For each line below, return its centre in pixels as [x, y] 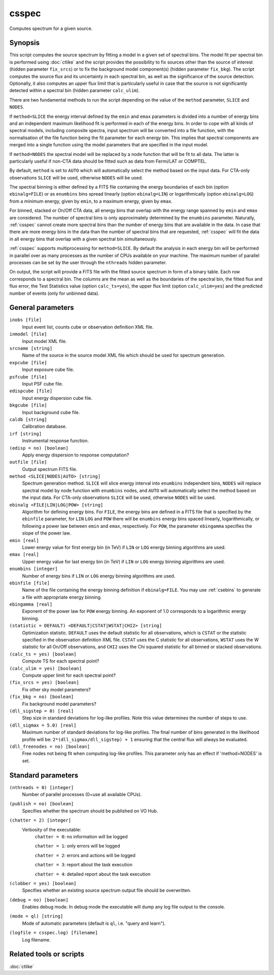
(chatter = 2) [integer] [40, 820]
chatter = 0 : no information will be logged [81, 836]
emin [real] [24, 540]
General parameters [42, 308]
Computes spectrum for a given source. [51, 28]
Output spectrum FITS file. [50, 469]
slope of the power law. [46, 533]
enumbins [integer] [33, 569]
